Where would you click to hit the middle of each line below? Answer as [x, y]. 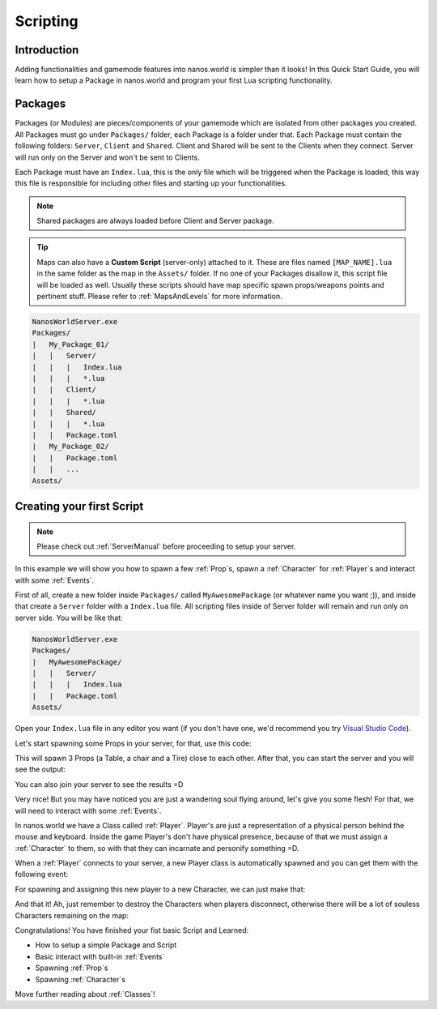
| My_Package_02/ [70, 447]
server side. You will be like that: [69, 618]
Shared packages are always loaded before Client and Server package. [155, 221]
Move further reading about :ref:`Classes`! [85, 994]
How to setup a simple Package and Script [106, 945]
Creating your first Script [79, 506]
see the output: [40, 769]
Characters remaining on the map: [72, 915]
